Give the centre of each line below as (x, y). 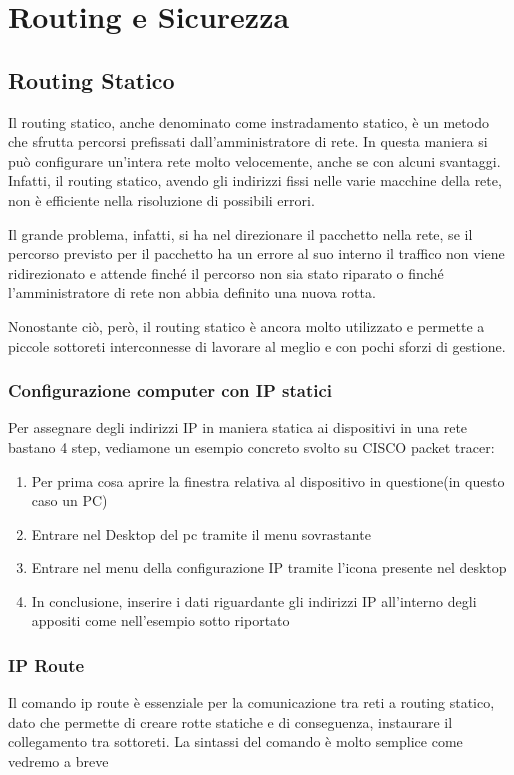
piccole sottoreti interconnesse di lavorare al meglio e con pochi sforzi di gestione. (257, 345)
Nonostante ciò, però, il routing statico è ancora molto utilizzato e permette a (246, 325)
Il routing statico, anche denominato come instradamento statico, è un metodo (248, 121)
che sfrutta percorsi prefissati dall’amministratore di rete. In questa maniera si (248, 141)
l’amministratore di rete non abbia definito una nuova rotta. (192, 292)
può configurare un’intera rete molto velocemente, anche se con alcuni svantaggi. (254, 160)
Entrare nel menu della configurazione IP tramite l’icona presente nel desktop (269, 567)
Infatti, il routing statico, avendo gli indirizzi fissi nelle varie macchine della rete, (255, 180)
